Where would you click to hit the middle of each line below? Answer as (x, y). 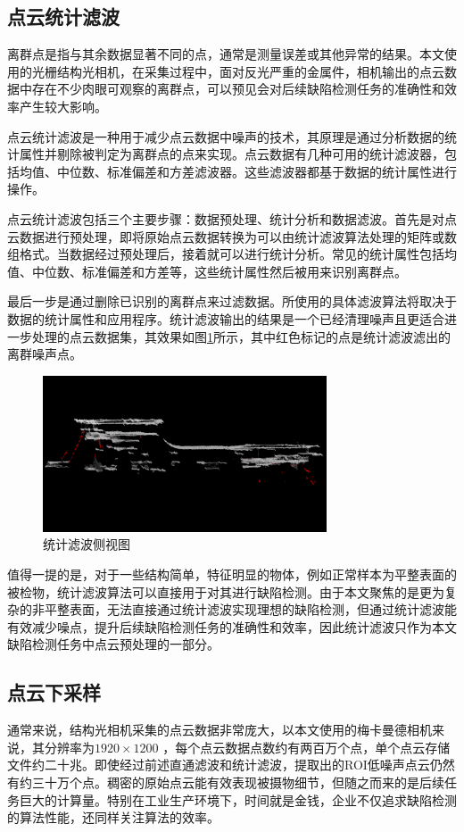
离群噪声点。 (45, 354)
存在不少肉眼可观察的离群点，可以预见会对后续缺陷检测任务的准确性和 (238, 89)
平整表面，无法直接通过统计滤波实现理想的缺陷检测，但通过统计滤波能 (250, 609)
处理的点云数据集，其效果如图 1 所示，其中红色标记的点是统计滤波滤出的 (241, 336)
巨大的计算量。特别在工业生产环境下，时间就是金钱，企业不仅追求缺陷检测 (238, 799)
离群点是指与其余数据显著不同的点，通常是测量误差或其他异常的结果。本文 (226, 54)
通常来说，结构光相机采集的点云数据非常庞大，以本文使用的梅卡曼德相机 (220, 730)
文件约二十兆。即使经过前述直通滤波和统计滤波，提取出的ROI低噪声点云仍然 (231, 765)
